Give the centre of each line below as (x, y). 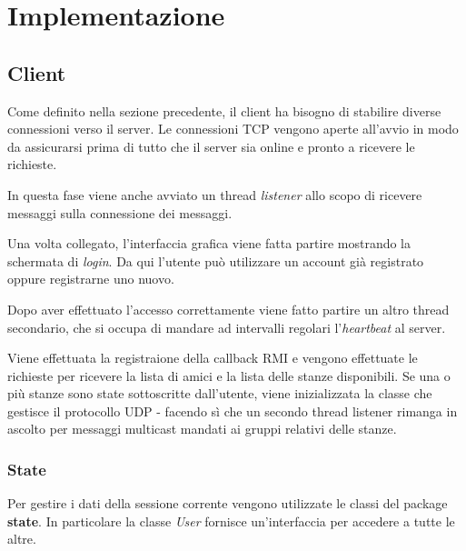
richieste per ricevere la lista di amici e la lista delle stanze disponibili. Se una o (229, 375)
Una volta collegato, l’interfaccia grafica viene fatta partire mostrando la (209, 243)
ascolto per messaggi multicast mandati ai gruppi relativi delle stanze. (202, 429)
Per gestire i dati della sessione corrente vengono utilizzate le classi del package (228, 503)
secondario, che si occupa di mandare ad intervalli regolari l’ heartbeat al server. (227, 327)
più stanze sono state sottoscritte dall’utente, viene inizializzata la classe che (220, 393)
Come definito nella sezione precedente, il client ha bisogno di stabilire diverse (224, 110)
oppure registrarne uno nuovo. (91, 279)
